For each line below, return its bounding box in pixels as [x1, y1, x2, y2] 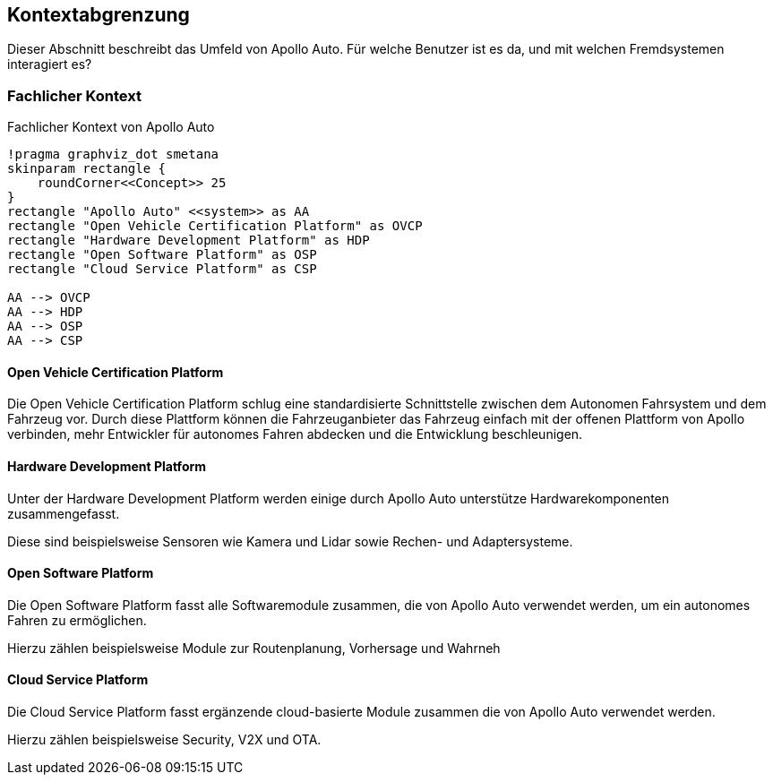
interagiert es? [7, 56, 92, 73]
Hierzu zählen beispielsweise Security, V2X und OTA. [7, 732, 322, 748]
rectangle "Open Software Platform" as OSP [7, 247, 317, 262]
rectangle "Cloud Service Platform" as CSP [7, 262, 317, 277]
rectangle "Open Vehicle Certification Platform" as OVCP [7, 219, 423, 234]
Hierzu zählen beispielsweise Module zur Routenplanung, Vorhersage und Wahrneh [7, 640, 501, 656]
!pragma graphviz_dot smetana [7, 147, 219, 162]
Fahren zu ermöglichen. [7, 612, 147, 628]
